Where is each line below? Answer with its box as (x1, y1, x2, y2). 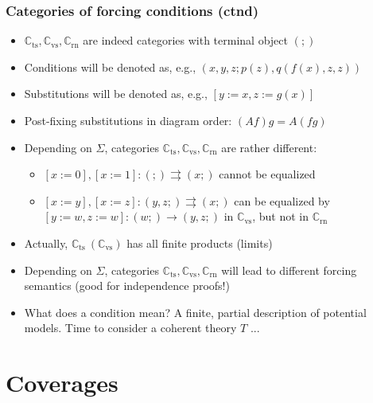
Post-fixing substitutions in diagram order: (24, 112, 232, 128)
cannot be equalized (219, 166, 316, 182)
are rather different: (221, 139, 317, 155)
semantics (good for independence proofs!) (24, 277, 230, 294)
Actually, (24, 234, 68, 251)
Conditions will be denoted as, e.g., (24, 58, 196, 75)
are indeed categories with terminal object (83, 32, 288, 49)
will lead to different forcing (221, 261, 357, 278)
